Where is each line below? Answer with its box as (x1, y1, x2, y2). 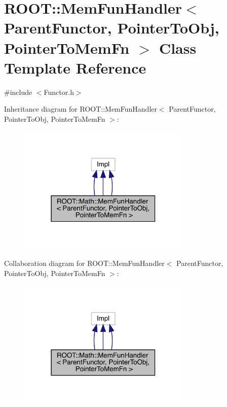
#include (4, 86, 32, 97)
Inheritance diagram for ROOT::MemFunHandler (4, 104, 157, 114)
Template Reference (4, 57, 146, 78)
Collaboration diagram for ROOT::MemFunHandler (4, 258, 165, 268)
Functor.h (44, 86, 74, 97)
